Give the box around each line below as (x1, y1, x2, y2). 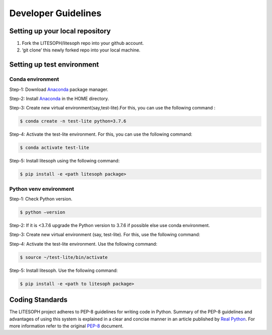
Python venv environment (9, 185, 75, 192)
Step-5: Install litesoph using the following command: (9, 158, 120, 164)
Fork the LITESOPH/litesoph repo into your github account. (22, 40, 144, 46)
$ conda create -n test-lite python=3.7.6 (20, 119, 126, 124)
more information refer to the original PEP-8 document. (9, 323, 123, 329)
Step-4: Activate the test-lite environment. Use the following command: (9, 241, 158, 247)
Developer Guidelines (9, 8, 102, 19)
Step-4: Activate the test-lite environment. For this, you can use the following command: (9, 131, 192, 137)
